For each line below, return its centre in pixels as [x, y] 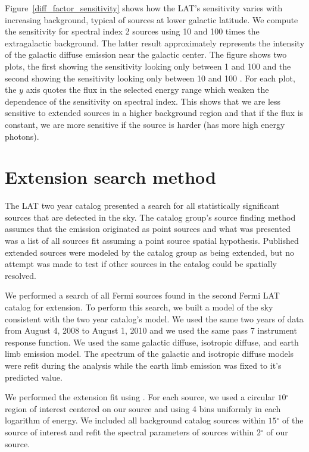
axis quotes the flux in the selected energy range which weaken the [147, 90]
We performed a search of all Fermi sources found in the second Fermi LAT [142, 295]
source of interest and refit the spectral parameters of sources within [129, 431]
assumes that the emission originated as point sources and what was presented [148, 229]
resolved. [21, 275]
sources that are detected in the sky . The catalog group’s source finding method [150, 217]
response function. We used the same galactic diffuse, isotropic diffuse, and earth [152, 342]
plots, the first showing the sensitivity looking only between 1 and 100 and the [148, 66]
